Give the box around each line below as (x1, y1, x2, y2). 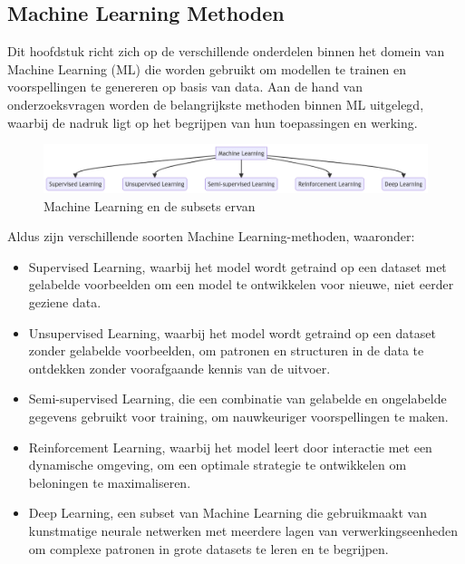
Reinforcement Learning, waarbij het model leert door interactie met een (28, 437, 432, 456)
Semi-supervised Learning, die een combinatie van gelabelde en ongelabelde (28, 389, 447, 408)
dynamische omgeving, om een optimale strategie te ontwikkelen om (28, 455, 407, 474)
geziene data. (28, 292, 102, 311)
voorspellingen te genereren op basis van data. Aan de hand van (7, 77, 363, 96)
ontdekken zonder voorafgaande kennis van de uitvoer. (28, 358, 331, 377)
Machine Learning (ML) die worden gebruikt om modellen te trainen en (7, 59, 407, 78)
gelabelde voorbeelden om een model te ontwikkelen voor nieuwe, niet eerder (28, 275, 454, 294)
